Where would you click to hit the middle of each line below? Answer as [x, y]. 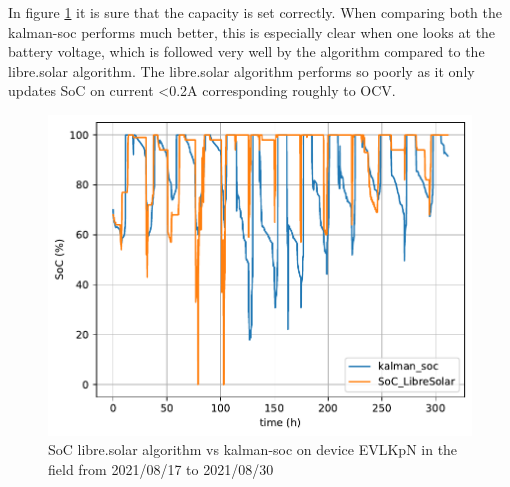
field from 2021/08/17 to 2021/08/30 [161, 468]
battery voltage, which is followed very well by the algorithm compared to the [246, 51]
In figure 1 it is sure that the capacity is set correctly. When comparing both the [255, 12]
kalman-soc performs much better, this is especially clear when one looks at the [252, 31]
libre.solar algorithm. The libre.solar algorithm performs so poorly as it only [241, 70]
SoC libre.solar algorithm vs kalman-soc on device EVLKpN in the [253, 449]
